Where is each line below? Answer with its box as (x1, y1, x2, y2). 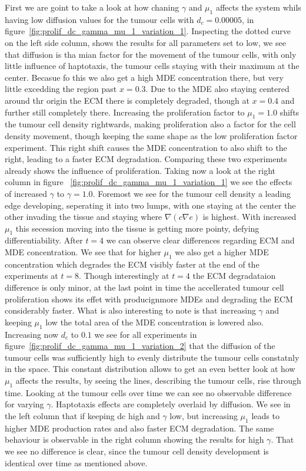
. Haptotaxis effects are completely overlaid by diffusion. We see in (51, 398, 291, 410)
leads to (251, 410, 280, 421)
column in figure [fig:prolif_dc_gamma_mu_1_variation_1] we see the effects (5, 176, 292, 188)
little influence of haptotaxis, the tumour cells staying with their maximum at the (5, 60, 300, 72)
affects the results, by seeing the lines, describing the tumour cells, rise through (15, 374, 301, 387)
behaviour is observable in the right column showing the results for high (5, 433, 264, 446)
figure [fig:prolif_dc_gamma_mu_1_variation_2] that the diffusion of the (5, 340, 275, 352)
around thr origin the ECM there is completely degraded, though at (5, 94, 250, 106)
